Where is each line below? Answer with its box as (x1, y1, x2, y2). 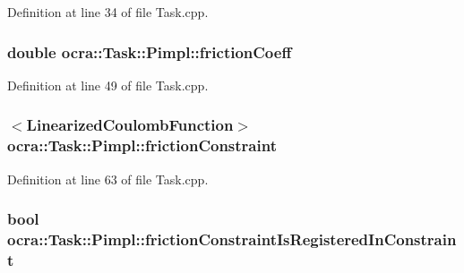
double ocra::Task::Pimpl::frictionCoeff (7, 40, 292, 63)
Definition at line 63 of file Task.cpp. (7, 169, 209, 188)
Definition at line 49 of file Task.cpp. (7, 75, 209, 94)
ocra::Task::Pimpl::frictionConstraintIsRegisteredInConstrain (7, 227, 457, 250)
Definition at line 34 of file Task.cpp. (7, 3, 209, 21)
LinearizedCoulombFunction (26, 114, 234, 136)
